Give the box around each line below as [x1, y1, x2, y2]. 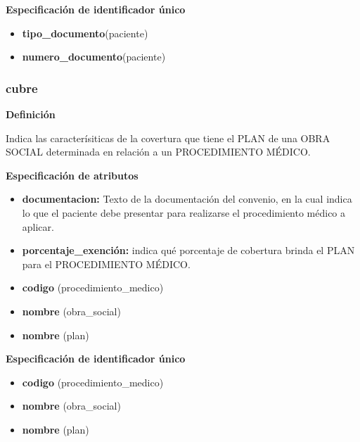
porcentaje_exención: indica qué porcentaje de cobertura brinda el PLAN [22, 243, 355, 258]
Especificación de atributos [6, 168, 139, 182]
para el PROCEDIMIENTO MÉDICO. [22, 256, 191, 271]
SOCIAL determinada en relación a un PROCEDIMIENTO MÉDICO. [6, 144, 311, 159]
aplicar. [22, 219, 54, 234]
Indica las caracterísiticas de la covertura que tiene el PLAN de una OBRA [6, 130, 330, 145]
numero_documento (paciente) [22, 49, 166, 64]
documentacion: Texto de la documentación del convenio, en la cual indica [22, 191, 352, 206]
